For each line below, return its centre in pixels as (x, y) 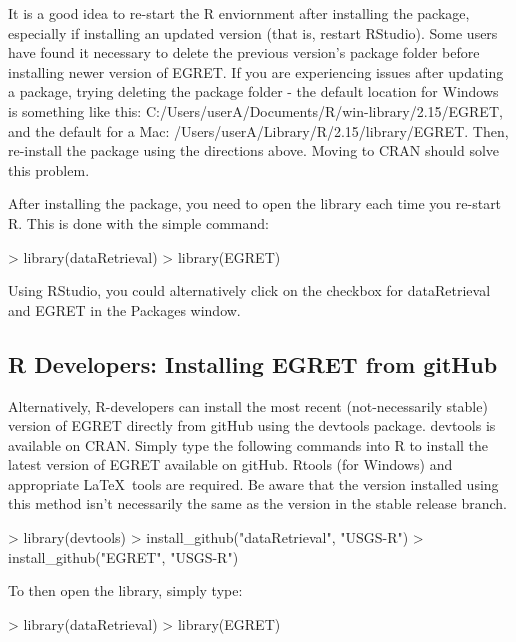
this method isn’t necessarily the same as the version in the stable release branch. (257, 503)
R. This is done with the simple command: (138, 222)
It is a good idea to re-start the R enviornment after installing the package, (239, 13)
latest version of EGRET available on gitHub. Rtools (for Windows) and (230, 464)
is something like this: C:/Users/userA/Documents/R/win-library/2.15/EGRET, (255, 110)
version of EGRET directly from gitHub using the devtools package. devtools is (252, 425)
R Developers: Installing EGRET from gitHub (253, 363)
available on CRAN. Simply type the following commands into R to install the (248, 444)
